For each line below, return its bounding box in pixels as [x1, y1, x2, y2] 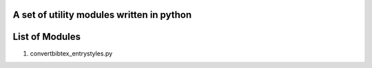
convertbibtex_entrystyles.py [30, 49, 113, 58]
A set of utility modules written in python [12, 9, 192, 21]
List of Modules [12, 31, 81, 43]
